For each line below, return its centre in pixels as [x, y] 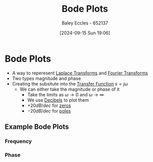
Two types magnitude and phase [47, 78]
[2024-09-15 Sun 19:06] [85, 33]
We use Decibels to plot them [58, 100]
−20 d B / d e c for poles [49, 111]
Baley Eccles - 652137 [85, 23]
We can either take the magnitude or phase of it [70, 89]
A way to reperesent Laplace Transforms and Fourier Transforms [80, 73]
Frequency [18, 141]
